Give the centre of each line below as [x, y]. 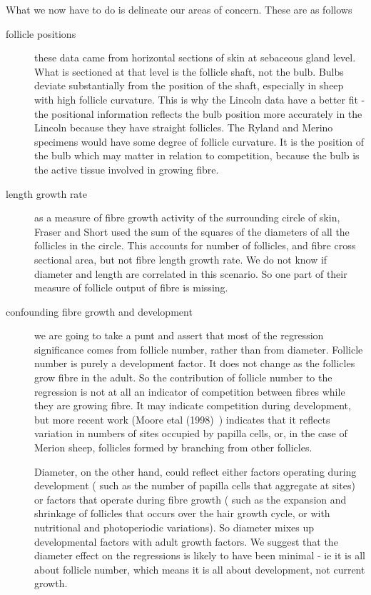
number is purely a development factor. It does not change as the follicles [195, 363]
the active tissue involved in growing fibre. [127, 169]
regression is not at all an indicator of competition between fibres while [190, 391]
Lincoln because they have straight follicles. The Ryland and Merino [184, 127]
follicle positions [41, 33]
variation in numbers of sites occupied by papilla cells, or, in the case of [191, 433]
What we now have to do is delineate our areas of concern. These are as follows [179, 9]
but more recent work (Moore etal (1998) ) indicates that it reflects [182, 419]
